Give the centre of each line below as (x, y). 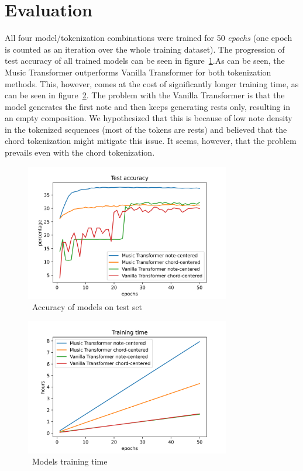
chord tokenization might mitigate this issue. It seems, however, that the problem (151, 141)
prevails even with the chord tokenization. (80, 152)
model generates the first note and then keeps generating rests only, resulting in (147, 106)
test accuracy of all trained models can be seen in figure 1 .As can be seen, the (145, 61)
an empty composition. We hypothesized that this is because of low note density (149, 118)
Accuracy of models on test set (87, 307)
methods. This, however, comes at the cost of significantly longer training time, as (152, 83)
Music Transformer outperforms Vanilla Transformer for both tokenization (138, 72)
